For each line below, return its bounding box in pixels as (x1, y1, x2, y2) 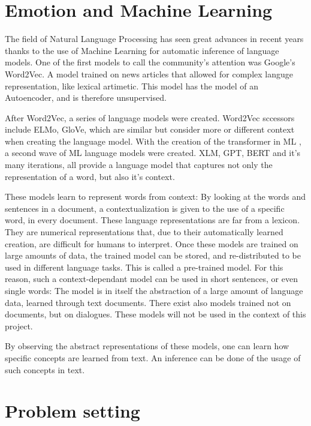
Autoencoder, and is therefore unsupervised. (5, 91, 167, 104)
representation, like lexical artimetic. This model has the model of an (5, 79, 259, 92)
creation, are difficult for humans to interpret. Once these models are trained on (5, 237, 298, 250)
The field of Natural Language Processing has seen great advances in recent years (5, 32, 304, 45)
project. (5, 319, 33, 332)
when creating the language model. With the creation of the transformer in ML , (5, 134, 301, 147)
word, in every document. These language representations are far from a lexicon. (5, 214, 300, 226)
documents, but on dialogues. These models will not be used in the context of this (5, 308, 306, 320)
